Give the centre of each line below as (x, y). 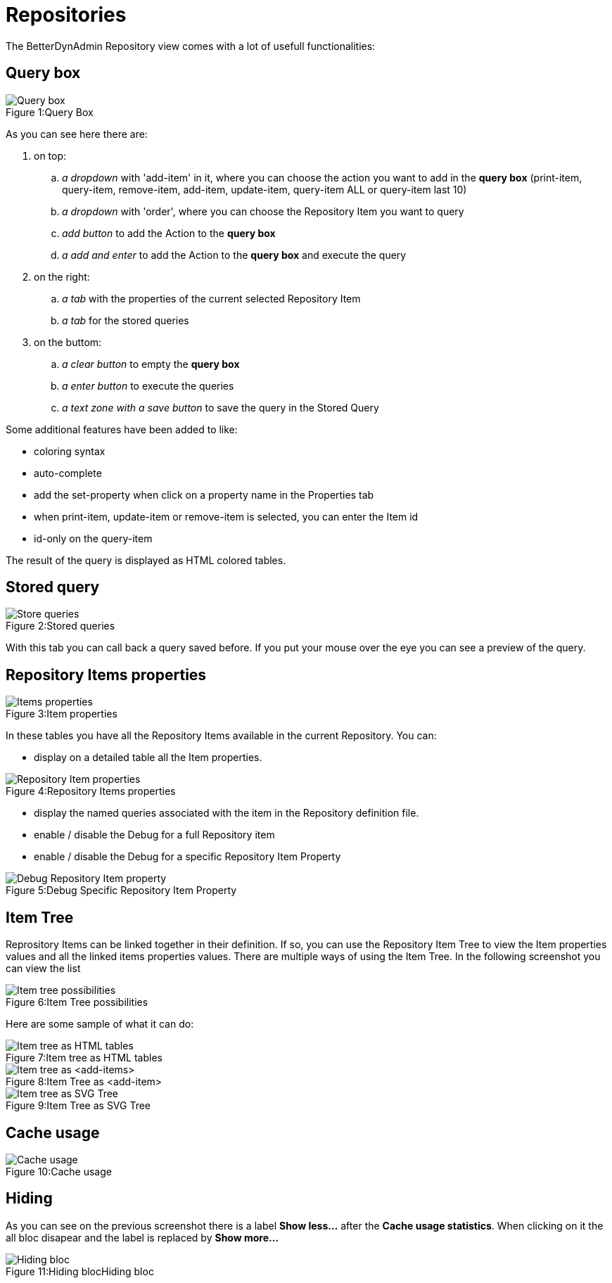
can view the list (43, 969)
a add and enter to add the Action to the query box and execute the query (234, 255)
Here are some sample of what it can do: (100, 1024)
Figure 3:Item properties (62, 714)
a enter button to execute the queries (148, 385)
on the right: (62, 276)
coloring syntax (70, 451)
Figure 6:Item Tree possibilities (77, 1002)
